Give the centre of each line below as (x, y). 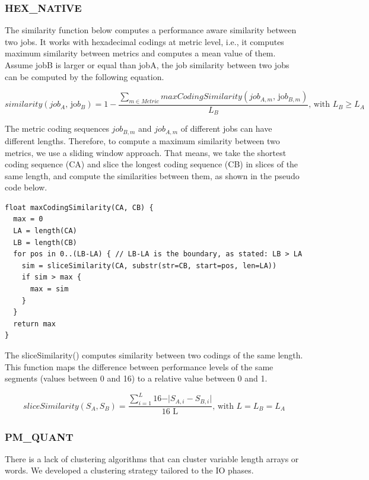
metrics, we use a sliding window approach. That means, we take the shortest (146, 152)
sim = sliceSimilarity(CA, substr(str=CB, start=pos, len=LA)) (149, 266)
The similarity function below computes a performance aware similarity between (151, 30)
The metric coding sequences (57, 128)
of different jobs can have (226, 128)
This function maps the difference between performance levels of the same (139, 366)
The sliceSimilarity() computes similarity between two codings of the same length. (154, 355)
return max (34, 324)
